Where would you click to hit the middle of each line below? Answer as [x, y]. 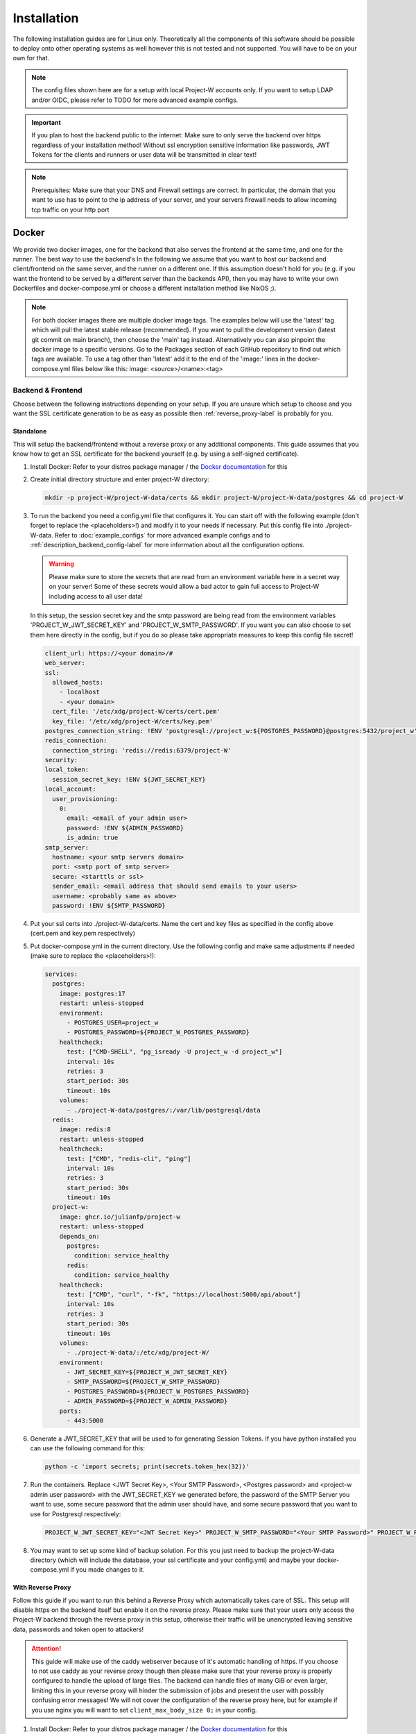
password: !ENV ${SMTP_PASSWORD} [109, 905]
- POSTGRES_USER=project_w [113, 1023]
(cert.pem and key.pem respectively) [83, 934]
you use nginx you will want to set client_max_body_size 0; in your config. [144, 1710]
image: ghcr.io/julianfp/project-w [120, 1217]
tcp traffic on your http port [70, 209]
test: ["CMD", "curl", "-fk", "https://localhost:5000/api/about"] [184, 1294]
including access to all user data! [96, 596]
